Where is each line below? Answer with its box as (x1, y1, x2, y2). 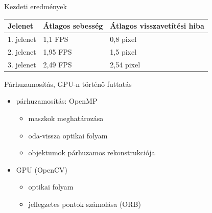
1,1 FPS (43, 33, 68, 44)
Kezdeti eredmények (4, 1, 67, 11)
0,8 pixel (110, 33, 137, 44)
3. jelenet (8, 59, 36, 69)
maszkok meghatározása (28, 112, 104, 123)
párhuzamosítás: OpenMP (16, 96, 98, 106)
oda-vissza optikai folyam (28, 130, 108, 140)
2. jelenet (8, 46, 36, 57)
